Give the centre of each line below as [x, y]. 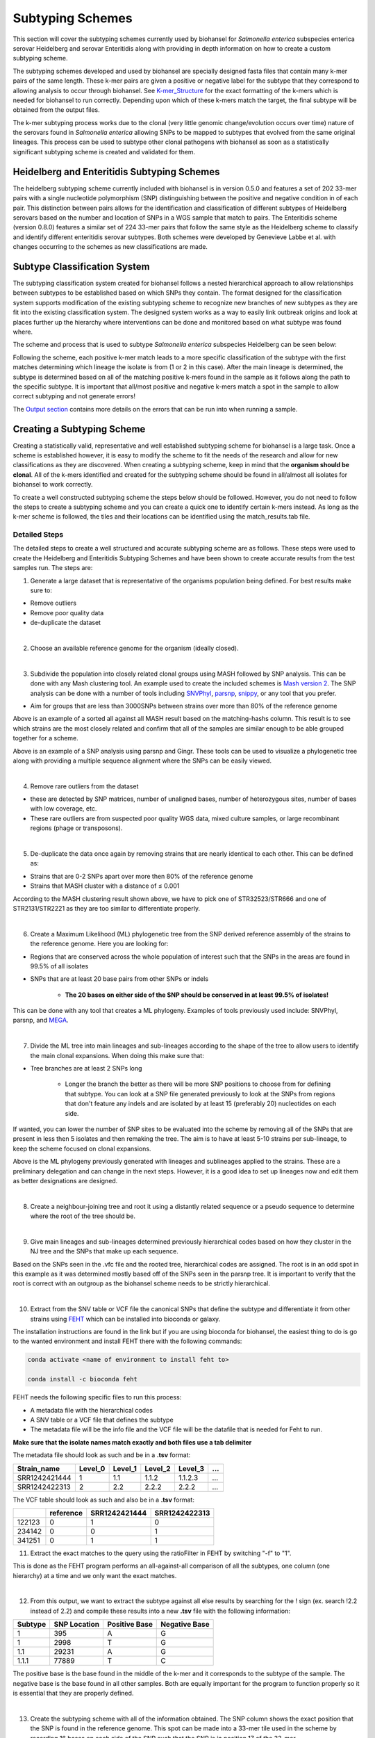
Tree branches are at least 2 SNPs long [86, 1069]
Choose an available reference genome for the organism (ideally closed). [134, 648]
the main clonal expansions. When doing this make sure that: [117, 1055]
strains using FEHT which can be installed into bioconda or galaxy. [125, 1319]
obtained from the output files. [56, 110]
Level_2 [158, 1468]
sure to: [41, 590]
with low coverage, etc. [64, 809]
